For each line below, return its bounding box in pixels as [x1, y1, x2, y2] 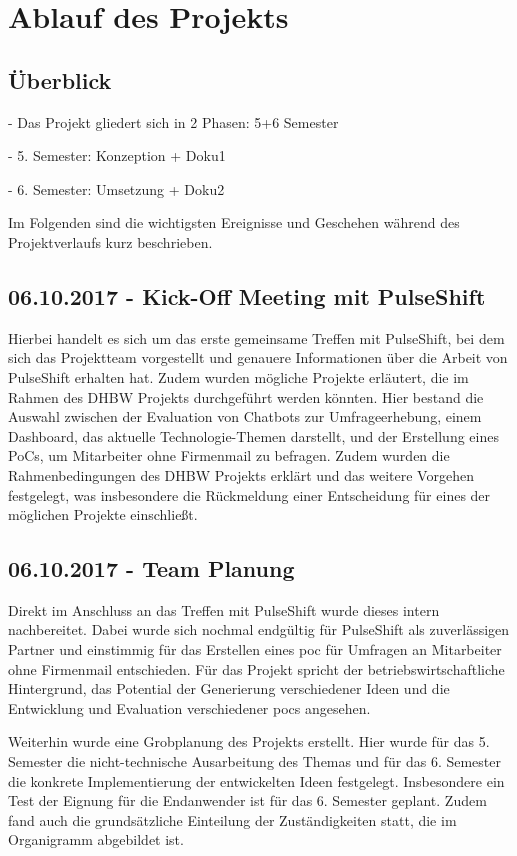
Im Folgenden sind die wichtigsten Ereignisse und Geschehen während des [8, 212, 460, 233]
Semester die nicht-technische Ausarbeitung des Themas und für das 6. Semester [8, 751, 501, 772]
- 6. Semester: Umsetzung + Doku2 [8, 178, 225, 199]
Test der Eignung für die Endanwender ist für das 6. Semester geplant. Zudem [8, 790, 487, 811]
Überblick [8, 64, 112, 95]
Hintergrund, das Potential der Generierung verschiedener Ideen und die [8, 678, 450, 699]
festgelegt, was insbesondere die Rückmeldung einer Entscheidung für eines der [8, 484, 491, 505]
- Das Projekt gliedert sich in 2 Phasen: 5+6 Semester [8, 111, 339, 132]
